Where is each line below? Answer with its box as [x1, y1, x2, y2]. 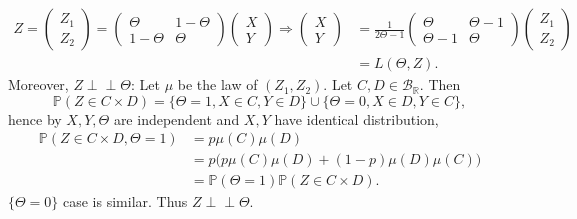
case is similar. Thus [63, 191, 188, 212]
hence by [8, 108, 62, 129]
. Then [419, 74, 461, 95]
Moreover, [8, 74, 69, 95]
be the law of [177, 74, 258, 95]
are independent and [113, 108, 240, 129]
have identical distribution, [274, 108, 439, 129]
